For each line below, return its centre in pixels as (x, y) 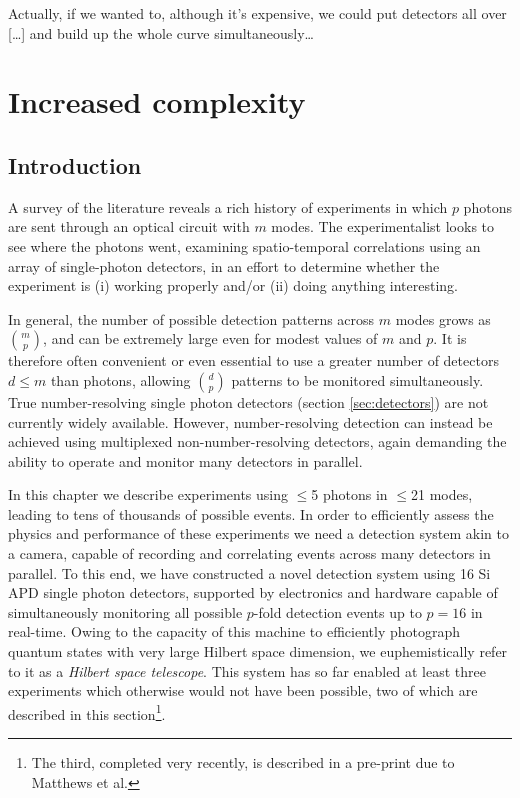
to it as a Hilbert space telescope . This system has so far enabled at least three (247, 670)
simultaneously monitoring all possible (125, 611)
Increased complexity (157, 101)
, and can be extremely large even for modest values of (210, 338)
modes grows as (443, 318)
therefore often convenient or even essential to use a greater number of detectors (253, 360)
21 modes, (441, 494)
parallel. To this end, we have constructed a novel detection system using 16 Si (249, 572)
